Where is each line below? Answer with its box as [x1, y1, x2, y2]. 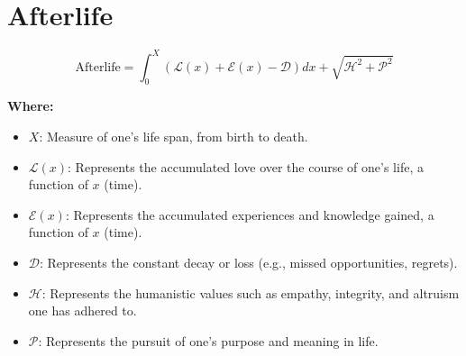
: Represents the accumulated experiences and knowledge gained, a [65, 205, 434, 224]
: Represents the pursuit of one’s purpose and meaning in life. [38, 331, 379, 350]
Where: [7, 96, 54, 115]
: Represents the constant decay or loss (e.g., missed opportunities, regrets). [40, 252, 458, 271]
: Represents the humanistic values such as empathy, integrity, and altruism [41, 283, 460, 302]
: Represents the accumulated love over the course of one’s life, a [68, 157, 424, 176]
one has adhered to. [28, 301, 137, 320]
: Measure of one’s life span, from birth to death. [39, 127, 308, 146]
